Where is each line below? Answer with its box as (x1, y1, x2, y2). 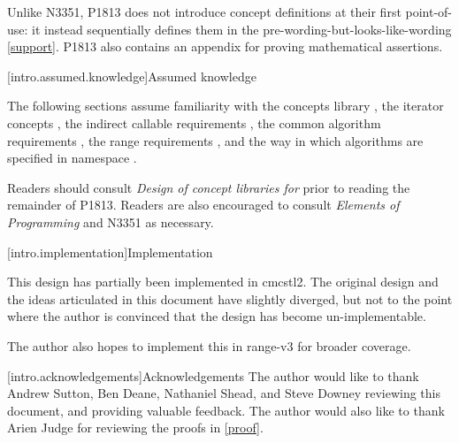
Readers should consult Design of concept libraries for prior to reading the (7, 178, 410, 196)
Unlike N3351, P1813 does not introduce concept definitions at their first (7, 3, 402, 20)
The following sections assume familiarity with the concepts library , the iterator (7, 96, 444, 115)
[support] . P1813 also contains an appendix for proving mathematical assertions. (7, 37, 443, 56)
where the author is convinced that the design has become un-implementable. (7, 307, 426, 325)
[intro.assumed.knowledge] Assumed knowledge (7, 66, 256, 85)
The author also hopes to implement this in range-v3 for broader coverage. (7, 336, 411, 355)
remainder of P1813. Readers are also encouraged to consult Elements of (7, 195, 400, 214)
